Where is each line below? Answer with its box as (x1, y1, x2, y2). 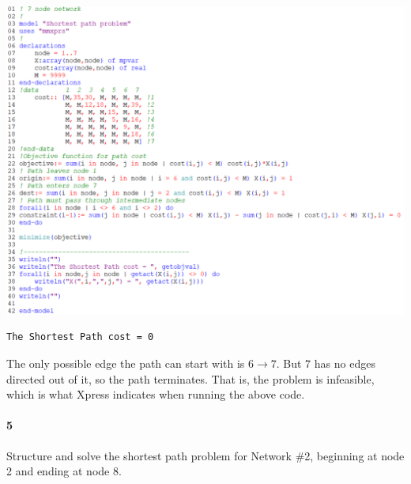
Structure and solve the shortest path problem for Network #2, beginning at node (6, 447, 405, 463)
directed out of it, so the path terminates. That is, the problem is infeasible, (6, 370, 375, 387)
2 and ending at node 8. (6, 463, 122, 479)
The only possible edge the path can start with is (6, 355, 245, 371)
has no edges (314, 355, 375, 371)
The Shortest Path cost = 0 (6, 331, 154, 343)
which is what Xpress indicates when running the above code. (6, 386, 305, 403)
